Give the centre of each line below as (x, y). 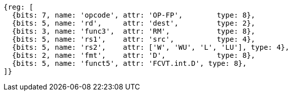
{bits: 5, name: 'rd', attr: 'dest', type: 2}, (134, 23)
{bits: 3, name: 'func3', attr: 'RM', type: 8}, (134, 31)
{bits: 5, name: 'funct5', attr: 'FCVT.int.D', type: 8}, (129, 63)
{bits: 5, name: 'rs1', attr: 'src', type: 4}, (134, 39)
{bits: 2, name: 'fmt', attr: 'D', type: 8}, (134, 55)
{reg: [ (19, 7)
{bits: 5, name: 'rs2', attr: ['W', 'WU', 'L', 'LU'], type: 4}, (151, 47)
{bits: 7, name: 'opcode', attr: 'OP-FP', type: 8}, (134, 15)
